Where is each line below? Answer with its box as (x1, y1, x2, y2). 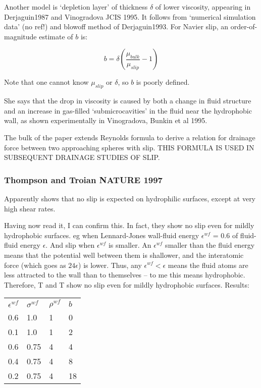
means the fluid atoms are (168, 259, 248, 270)
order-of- (230, 21, 257, 32)
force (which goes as (4, 259, 66, 270)
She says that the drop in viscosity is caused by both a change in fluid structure (4, 95, 251, 106)
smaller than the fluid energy (165, 240, 255, 250)
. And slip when (45, 240, 95, 250)
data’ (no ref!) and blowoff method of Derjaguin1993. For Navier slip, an (4, 21, 229, 32)
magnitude (4, 31, 37, 41)
